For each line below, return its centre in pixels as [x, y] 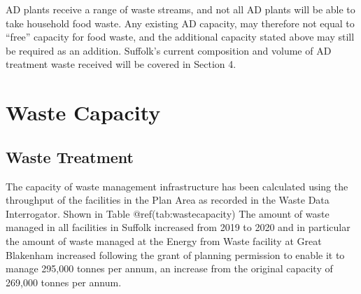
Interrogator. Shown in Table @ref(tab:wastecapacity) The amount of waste [168, 213]
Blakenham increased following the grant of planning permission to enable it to [175, 254]
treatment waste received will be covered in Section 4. [121, 64]
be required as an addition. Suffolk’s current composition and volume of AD [169, 50]
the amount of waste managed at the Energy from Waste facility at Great [164, 240]
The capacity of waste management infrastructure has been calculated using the [177, 186]
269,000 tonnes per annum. [64, 282]
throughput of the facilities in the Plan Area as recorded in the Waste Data [168, 200]
